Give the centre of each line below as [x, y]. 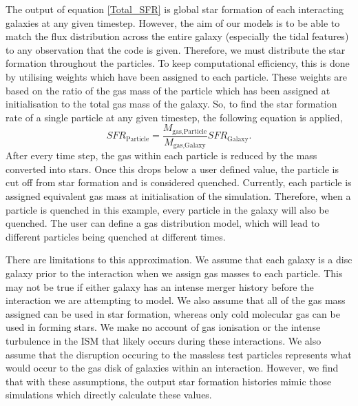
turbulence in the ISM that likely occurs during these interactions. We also [164, 341]
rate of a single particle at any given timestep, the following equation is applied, [174, 117]
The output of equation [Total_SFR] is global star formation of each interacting [175, 9]
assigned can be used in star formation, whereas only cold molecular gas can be [173, 313]
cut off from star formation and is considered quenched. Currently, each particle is [179, 182]
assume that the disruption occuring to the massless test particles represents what [179, 354]
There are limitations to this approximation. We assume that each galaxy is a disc [179, 260]
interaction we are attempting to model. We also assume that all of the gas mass [176, 300]
